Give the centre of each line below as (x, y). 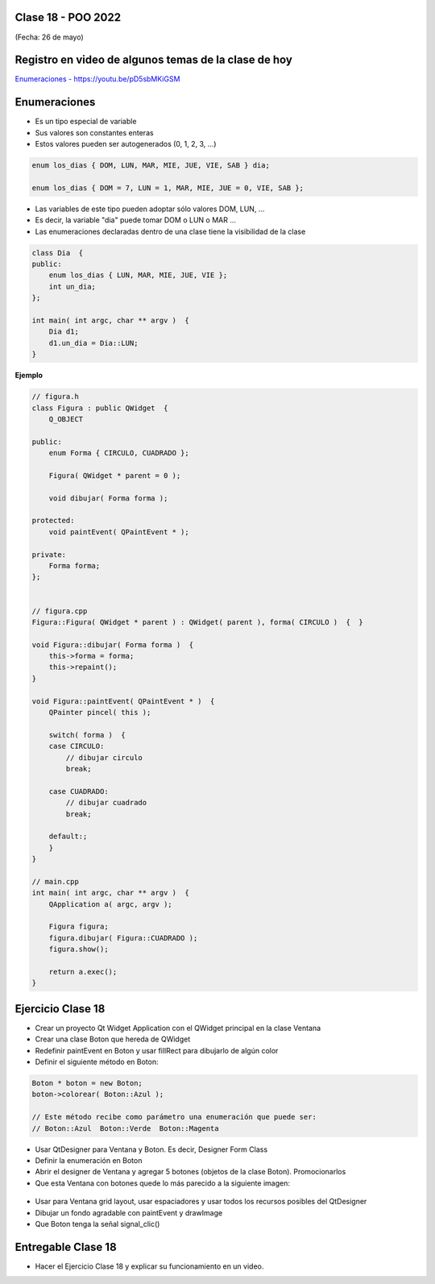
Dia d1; (64, 332)
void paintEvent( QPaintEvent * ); (119, 532)
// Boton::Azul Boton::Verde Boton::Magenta (125, 1128)
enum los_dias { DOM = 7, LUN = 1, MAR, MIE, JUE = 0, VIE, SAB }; (168, 188)
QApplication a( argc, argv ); (110, 904)
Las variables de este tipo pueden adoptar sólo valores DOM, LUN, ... (150, 209)
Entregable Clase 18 (66, 1247)
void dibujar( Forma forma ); (108, 498)
